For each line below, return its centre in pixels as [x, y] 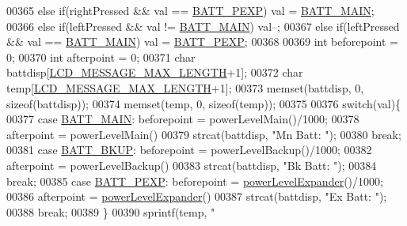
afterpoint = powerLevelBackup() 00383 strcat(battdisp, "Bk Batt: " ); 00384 [192, 165]
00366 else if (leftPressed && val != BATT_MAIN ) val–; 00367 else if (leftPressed [203, 26]
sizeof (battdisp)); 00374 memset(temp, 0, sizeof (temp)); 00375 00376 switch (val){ [204, 103]
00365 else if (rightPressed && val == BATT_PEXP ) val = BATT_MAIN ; [190, 10]
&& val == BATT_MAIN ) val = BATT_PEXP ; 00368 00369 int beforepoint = [202, 41]
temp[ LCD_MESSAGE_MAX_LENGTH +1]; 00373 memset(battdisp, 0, [185, 87]
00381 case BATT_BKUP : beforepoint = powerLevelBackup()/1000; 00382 [189, 150]
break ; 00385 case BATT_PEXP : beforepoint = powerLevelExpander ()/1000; [195, 181]
